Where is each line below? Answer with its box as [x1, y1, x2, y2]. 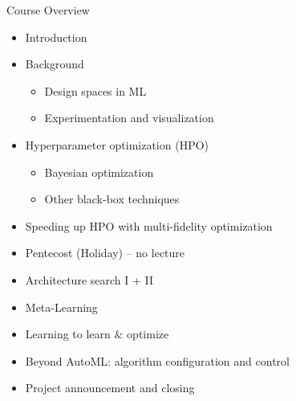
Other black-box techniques [44, 190, 180, 207]
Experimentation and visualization [44, 109, 214, 126]
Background [25, 55, 84, 72]
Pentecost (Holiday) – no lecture [25, 244, 185, 261]
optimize [127, 325, 169, 342]
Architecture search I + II [25, 271, 154, 288]
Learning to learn [25, 325, 111, 342]
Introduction [25, 28, 87, 45]
